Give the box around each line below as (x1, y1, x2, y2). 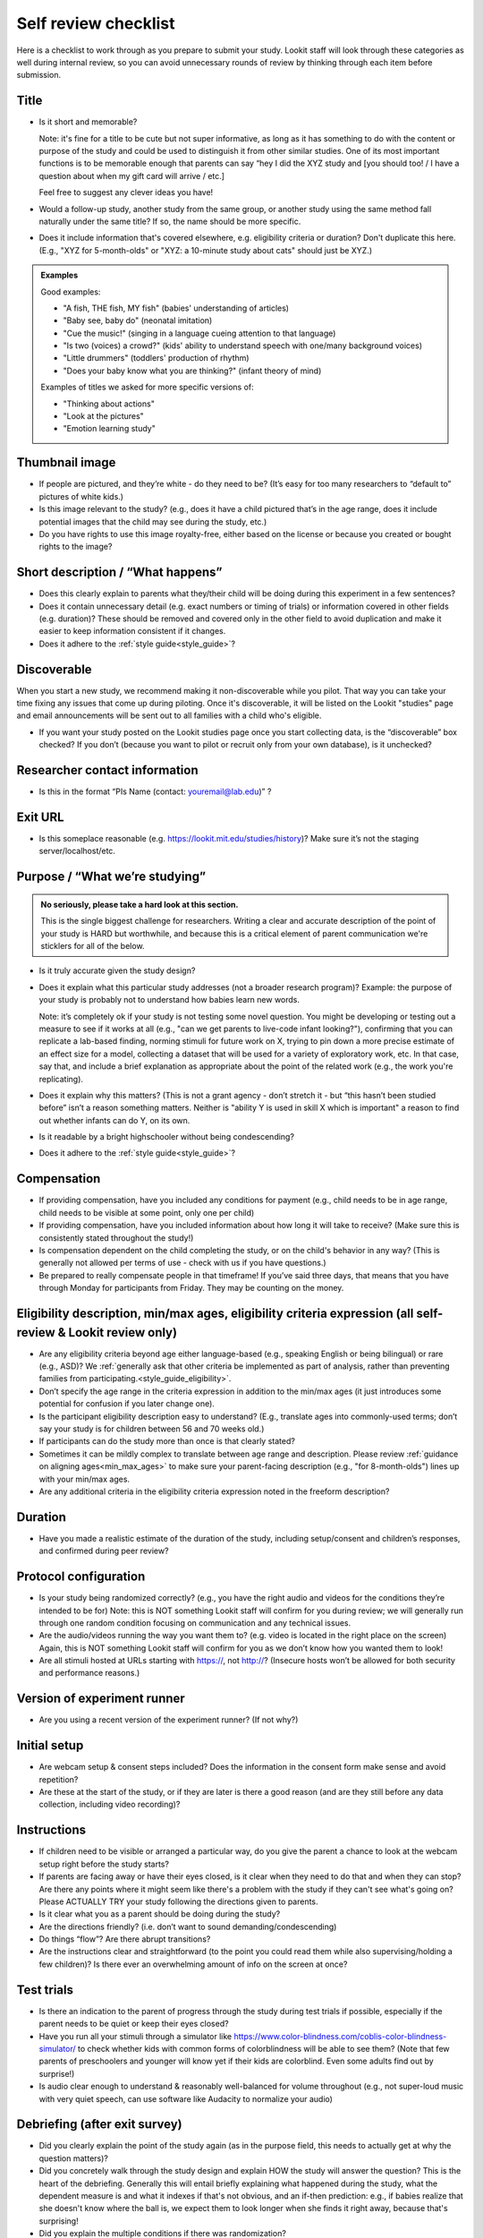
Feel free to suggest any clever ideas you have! (38, 187, 214, 198)
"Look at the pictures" (63, 411, 145, 422)
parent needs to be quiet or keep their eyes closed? (38, 2019, 229, 2029)
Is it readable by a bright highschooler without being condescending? (38, 1132, 295, 1142)
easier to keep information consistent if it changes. (38, 626, 226, 636)
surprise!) (38, 2068, 75, 2079)
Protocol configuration (16, 1569, 146, 1585)
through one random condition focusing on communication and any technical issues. (38, 1617, 352, 1628)
